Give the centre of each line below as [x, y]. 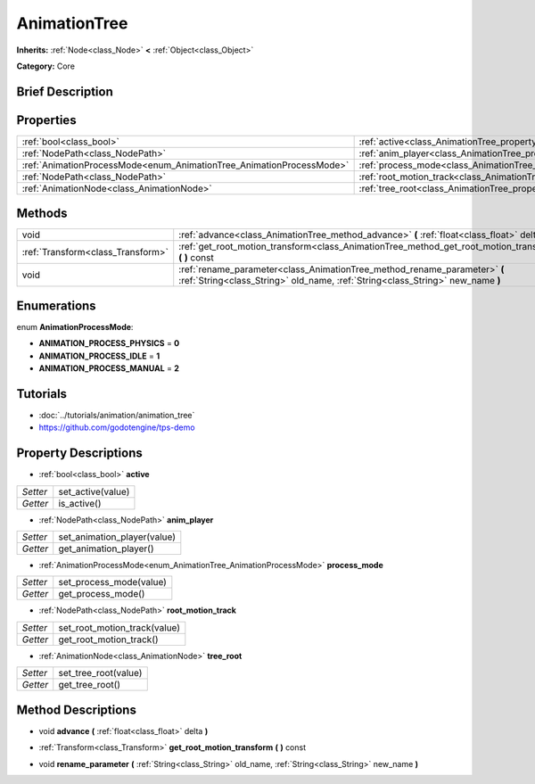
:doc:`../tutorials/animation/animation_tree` [117, 415]
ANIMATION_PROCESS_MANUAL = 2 [109, 368]
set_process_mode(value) [112, 582]
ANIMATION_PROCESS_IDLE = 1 [99, 356]
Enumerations [57, 305]
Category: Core [46, 66]
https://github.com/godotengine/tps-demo [117, 427]
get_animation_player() [107, 549]
